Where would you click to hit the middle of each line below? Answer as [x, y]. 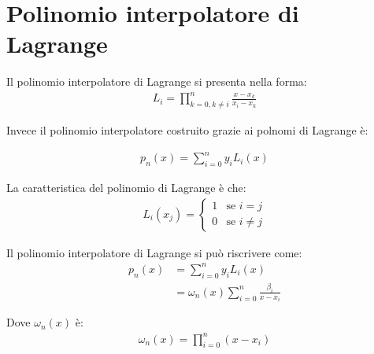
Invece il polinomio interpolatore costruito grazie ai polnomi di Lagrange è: [187, 130]
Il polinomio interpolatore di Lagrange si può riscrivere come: [154, 252]
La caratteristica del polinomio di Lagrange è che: [126, 188]
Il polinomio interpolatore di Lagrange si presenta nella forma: [157, 81]
